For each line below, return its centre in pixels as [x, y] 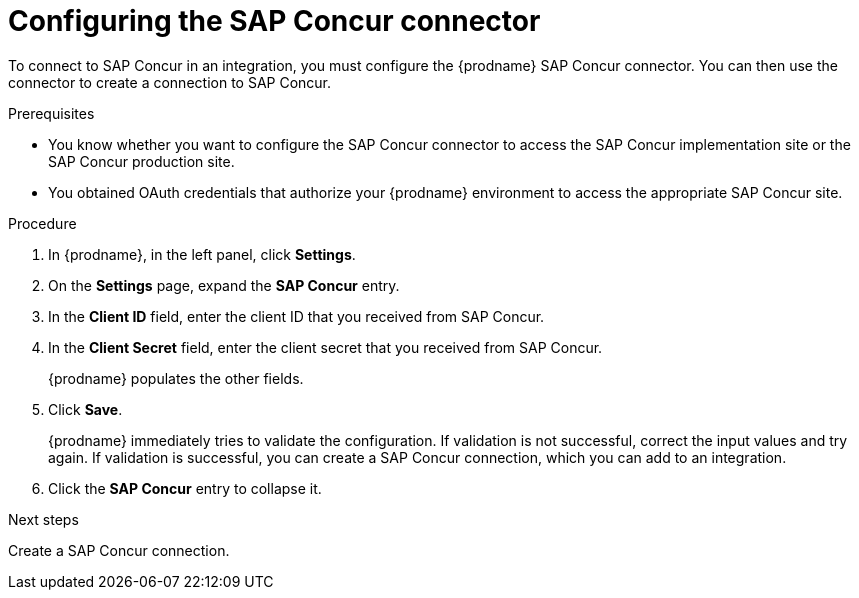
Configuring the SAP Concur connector [274, 21]
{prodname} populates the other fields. [176, 378]
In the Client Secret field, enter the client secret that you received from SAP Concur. [325, 347]
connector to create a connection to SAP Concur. [170, 82]
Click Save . [85, 409]
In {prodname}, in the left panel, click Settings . [202, 254]
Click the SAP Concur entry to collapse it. [185, 488]
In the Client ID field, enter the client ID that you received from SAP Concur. [296, 316]
